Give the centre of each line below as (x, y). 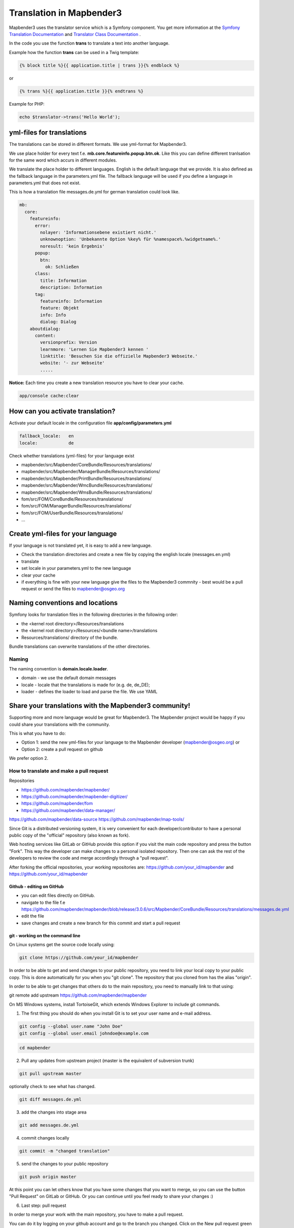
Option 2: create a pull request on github (62, 749)
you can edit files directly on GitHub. (58, 895)
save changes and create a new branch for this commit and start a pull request (101, 923)
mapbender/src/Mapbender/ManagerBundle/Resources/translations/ (91, 472)
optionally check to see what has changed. (52, 1087)
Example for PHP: (27, 104)
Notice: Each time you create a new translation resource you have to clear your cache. (97, 383)
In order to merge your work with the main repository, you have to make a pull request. (96, 1214)
